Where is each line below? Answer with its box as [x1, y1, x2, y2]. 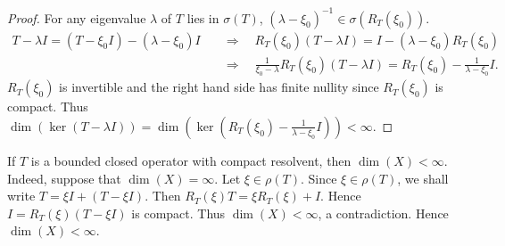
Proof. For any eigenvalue [7, 8, 146, 27]
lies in [186, 8, 219, 27]
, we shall [397, 168, 449, 187]
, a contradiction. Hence [318, 203, 449, 222]
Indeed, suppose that [7, 168, 121, 187]
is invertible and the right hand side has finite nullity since [59, 78, 379, 96]
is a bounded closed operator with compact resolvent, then [30, 151, 352, 169]
